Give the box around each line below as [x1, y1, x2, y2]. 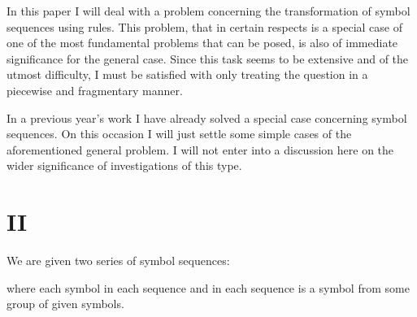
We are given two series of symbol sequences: [7, 252, 230, 269]
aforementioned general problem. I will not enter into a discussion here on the [7, 141, 394, 158]
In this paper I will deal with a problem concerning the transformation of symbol [7, 2, 410, 19]
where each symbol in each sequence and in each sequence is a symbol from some [7, 279, 410, 296]
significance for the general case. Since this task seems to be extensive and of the [7, 50, 409, 67]
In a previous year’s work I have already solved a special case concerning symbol [7, 109, 407, 126]
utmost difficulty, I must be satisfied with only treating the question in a [7, 66, 368, 83]
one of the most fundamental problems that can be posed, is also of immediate [7, 34, 398, 51]
